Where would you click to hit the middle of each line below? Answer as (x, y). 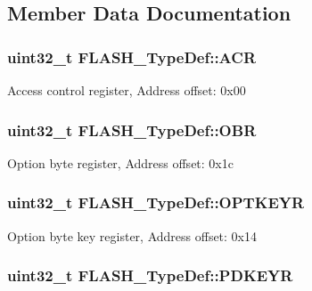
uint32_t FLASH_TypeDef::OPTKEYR (156, 202)
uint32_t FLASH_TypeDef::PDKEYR (150, 275)
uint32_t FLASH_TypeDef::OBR (132, 129)
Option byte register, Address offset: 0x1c (120, 162)
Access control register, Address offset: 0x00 (127, 90)
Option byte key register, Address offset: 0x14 (132, 235)
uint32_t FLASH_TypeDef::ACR (132, 57)
